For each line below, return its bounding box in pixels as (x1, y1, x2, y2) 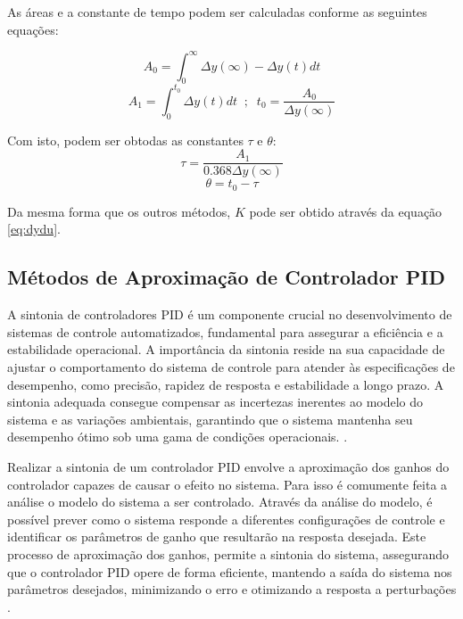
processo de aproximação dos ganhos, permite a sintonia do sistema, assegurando (7, 545, 450, 563)
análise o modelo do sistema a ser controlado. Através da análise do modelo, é (7, 492, 433, 511)
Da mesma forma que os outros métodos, (7, 202, 231, 220)
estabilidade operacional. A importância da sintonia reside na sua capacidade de (7, 340, 445, 359)
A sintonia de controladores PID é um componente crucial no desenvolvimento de (7, 305, 452, 324)
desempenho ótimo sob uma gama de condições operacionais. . (7, 427, 348, 446)
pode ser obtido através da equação (249, 202, 442, 220)
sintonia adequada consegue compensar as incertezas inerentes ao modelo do (7, 392, 424, 411)
